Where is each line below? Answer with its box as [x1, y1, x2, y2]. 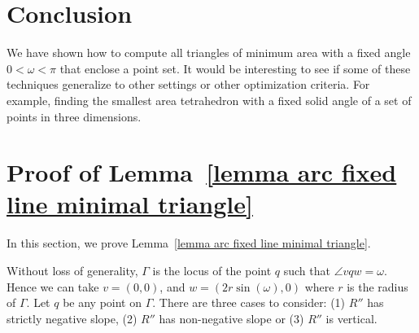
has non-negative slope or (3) [159, 309, 304, 326]
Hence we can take [7, 278, 99, 295]
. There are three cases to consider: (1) [152, 294, 346, 311]
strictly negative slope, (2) [7, 309, 137, 326]
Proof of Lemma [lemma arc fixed [7, 156, 397, 189]
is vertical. [325, 309, 378, 326]
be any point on [63, 294, 142, 311]
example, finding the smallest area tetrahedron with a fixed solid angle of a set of [7, 91, 412, 108]
